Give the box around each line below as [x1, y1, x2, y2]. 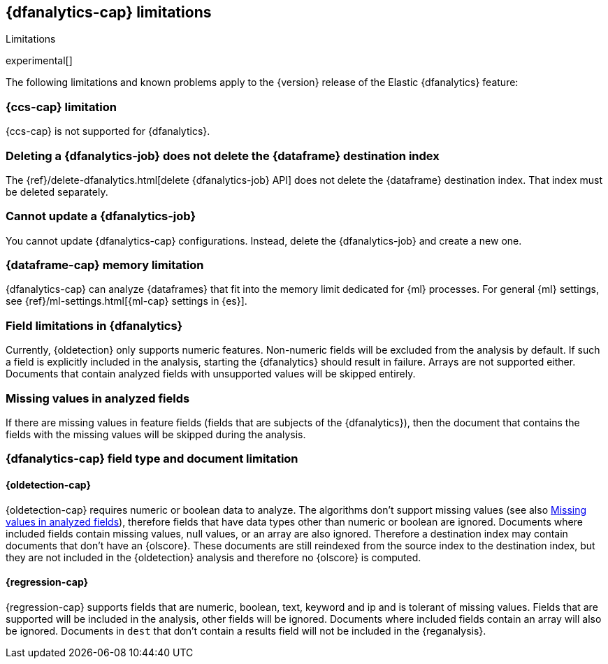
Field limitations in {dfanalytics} [6, 318, 183, 333]
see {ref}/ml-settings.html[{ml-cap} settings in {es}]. [6, 295, 247, 308]
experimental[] [6, 55, 73, 67]
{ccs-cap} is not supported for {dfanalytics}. [6, 125, 210, 138]
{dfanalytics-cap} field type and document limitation [6, 452, 298, 466]
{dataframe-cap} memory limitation [6, 258, 204, 273]
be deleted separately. [6, 185, 108, 198]
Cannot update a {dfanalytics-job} [6, 209, 196, 224]
